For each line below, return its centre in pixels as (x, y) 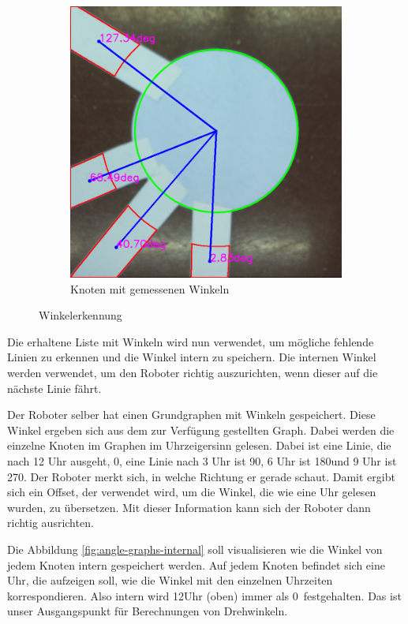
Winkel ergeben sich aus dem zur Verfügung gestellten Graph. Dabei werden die (201, 430)
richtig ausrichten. (51, 523)
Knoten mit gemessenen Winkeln (150, 288)
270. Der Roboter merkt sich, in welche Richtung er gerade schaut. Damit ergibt (201, 476)
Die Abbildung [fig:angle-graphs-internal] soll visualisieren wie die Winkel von (195, 549)
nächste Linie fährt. (54, 388)
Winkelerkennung (80, 315)
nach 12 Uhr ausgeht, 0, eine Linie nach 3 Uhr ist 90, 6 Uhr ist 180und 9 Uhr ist (202, 460)
